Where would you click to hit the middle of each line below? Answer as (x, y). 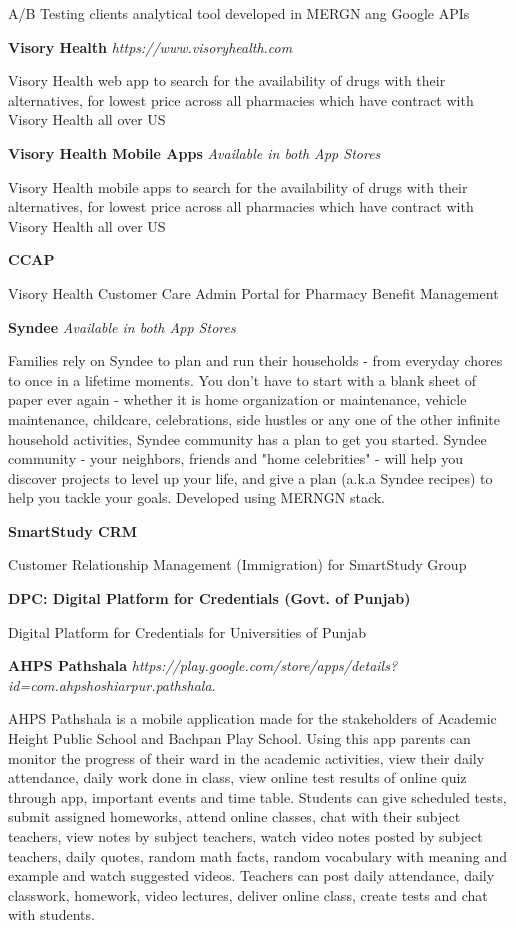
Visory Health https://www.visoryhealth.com (150, 46)
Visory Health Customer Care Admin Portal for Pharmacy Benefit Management (253, 292)
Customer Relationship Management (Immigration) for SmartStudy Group (237, 564)
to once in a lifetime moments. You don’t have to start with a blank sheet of (242, 379)
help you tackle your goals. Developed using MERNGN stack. (197, 497)
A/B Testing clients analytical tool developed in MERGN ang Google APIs (239, 13)
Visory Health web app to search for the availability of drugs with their (227, 80)
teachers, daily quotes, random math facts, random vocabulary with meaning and (257, 855)
